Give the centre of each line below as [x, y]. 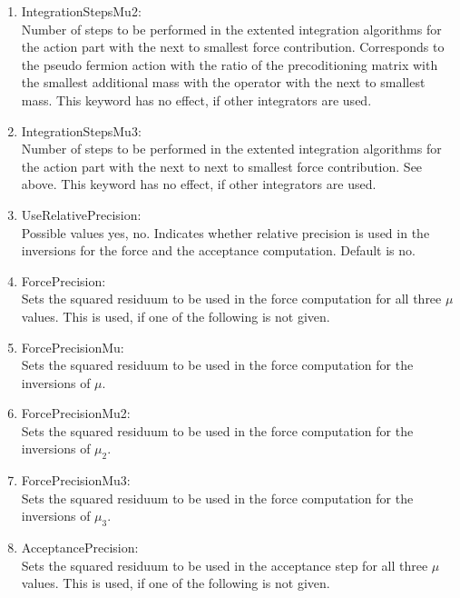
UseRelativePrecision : [81, 214]
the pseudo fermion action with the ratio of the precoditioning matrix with [230, 64]
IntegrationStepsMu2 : [81, 11]
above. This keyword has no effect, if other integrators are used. [199, 184]
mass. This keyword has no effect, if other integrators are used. [196, 100]
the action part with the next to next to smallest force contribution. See [222, 166]
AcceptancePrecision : [80, 548]
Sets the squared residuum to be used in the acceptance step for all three [225, 565]
